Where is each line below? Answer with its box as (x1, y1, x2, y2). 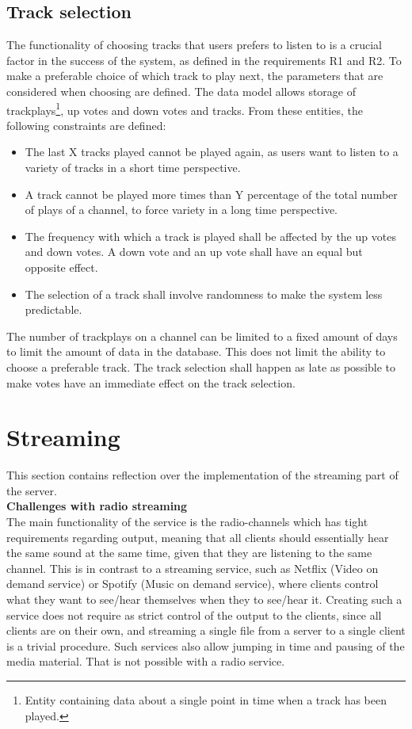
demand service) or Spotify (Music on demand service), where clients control (6, 575, 379, 592)
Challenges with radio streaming (6, 498, 188, 514)
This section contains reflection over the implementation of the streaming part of (6, 467, 399, 483)
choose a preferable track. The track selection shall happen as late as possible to (6, 358, 396, 375)
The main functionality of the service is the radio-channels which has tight (6, 513, 368, 530)
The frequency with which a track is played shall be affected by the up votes (25, 227, 396, 244)
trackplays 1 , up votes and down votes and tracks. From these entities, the (6, 99, 363, 118)
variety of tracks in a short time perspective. (25, 159, 241, 176)
